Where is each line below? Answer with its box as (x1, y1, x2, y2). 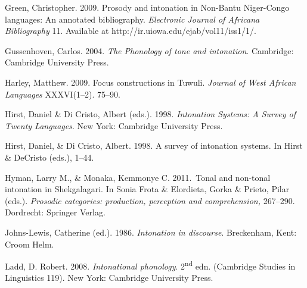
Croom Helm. (5, 237, 54, 250)
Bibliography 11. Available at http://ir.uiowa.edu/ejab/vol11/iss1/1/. (5, 24, 256, 37)
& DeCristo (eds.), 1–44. (5, 151, 94, 163)
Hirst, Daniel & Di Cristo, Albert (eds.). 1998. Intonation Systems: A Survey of (5, 108, 296, 120)
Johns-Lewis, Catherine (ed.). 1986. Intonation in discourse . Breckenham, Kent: (5, 226, 297, 238)
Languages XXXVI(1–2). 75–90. (5, 87, 120, 100)
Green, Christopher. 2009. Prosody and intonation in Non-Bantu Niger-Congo (5, 1, 290, 13)
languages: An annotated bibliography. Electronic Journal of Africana (5, 12, 260, 25)
